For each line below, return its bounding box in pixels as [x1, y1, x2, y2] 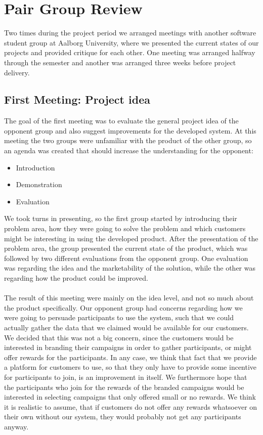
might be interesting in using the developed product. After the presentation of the [4, 233, 258, 243]
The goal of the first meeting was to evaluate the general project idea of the [4, 115, 239, 126]
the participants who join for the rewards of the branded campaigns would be [4, 381, 244, 392]
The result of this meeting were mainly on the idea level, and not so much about [4, 292, 254, 303]
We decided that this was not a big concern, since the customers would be [4, 332, 234, 342]
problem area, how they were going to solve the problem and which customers [4, 223, 246, 234]
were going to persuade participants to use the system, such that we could [4, 312, 234, 323]
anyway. [4, 421, 29, 431]
